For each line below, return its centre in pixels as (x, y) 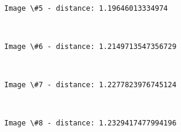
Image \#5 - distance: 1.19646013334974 (86, 8)
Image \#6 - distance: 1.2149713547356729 (91, 46)
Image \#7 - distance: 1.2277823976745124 (91, 85)
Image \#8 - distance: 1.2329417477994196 (91, 123)
